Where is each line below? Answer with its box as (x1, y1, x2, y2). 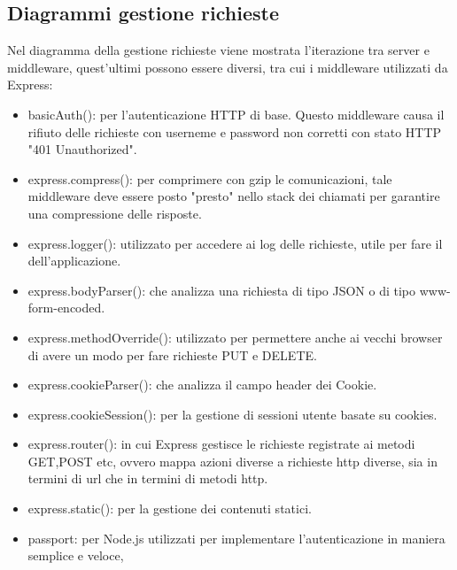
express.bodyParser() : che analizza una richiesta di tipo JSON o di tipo (27, 281, 416, 299)
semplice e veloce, (27, 546, 124, 565)
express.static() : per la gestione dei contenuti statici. (27, 499, 312, 518)
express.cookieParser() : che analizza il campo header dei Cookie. (27, 375, 377, 394)
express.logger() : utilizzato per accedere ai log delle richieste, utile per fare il (27, 234, 443, 252)
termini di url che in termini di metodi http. (27, 469, 268, 488)
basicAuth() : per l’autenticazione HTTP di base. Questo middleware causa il (27, 104, 445, 123)
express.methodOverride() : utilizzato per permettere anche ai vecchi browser (27, 327, 443, 346)
